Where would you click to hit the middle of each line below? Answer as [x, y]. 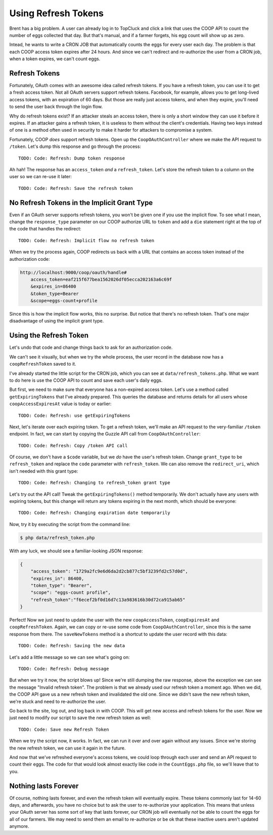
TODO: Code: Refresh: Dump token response [72, 158]
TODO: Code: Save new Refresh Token [64, 729]
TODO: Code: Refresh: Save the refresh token [76, 188]
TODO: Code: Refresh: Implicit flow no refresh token [86, 240]
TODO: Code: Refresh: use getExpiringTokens [75, 415]
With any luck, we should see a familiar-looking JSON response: [76, 551]
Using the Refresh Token [49, 335]
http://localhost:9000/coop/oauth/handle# [73, 272]
